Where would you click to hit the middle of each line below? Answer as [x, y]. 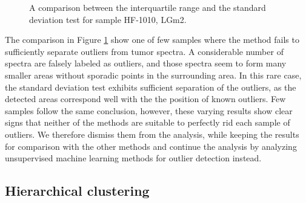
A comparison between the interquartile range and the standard [148, 7]
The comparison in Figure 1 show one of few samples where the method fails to [152, 40]
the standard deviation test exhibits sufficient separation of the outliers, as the [151, 87]
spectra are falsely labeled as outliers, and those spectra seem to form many [146, 63]
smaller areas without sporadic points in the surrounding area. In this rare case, [153, 75]
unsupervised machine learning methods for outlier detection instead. [133, 158]
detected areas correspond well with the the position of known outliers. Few [145, 99]
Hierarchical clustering [77, 191]
